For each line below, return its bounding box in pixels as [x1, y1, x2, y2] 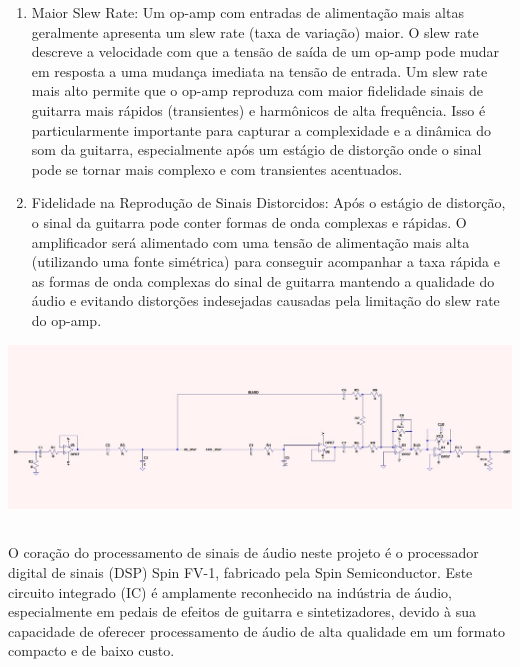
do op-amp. [31, 309, 102, 330]
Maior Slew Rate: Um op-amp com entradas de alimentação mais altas [31, 2, 464, 22]
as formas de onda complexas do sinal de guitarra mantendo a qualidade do [31, 270, 495, 291]
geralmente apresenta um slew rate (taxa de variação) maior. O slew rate [31, 21, 479, 42]
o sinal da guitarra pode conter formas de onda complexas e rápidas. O [31, 211, 467, 232]
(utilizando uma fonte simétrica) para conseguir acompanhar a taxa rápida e [31, 251, 500, 272]
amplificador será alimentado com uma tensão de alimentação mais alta [31, 231, 470, 252]
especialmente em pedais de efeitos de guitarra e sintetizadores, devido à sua [8, 601, 476, 622]
